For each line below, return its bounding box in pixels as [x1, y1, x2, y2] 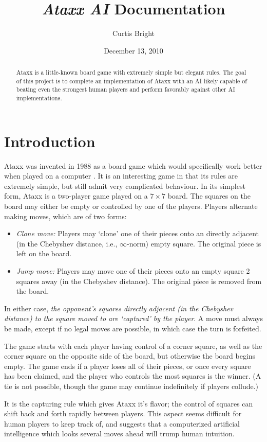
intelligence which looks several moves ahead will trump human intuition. [4, 428, 235, 439]
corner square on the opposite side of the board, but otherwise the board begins [4, 350, 256, 361]
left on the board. [16, 248, 72, 259]
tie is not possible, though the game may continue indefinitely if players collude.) [4, 380, 259, 391]
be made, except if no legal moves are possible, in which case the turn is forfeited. [4, 323, 261, 333]
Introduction [4, 130, 96, 151]
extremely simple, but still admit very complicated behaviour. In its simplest [4, 180, 245, 191]
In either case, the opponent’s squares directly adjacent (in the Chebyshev [4, 303, 234, 313]
